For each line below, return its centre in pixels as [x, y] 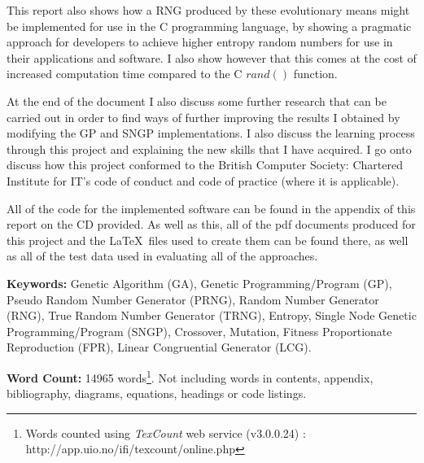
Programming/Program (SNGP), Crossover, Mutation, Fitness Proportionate [199, 331]
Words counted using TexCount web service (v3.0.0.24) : [166, 432]
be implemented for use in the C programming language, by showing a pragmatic [209, 26]
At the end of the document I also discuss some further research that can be [197, 100]
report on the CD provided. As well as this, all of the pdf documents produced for [211, 224]
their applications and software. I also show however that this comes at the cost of [212, 57]
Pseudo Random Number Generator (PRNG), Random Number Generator [193, 299]
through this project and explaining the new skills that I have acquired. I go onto [209, 149]
